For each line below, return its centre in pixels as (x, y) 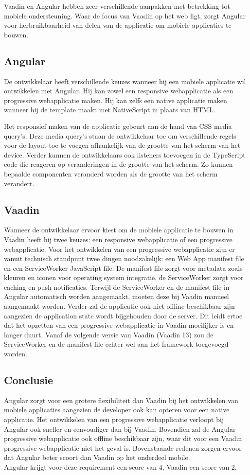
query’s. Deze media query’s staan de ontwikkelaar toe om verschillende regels (120, 135)
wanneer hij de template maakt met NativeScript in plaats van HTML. (110, 110)
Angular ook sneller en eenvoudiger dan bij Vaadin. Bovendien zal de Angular (120, 429)
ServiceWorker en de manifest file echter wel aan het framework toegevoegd (116, 344)
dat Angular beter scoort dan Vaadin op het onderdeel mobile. (97, 457)
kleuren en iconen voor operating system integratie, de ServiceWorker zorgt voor (124, 277)
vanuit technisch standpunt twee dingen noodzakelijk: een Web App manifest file (124, 258)
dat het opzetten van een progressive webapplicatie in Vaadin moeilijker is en (119, 325)
